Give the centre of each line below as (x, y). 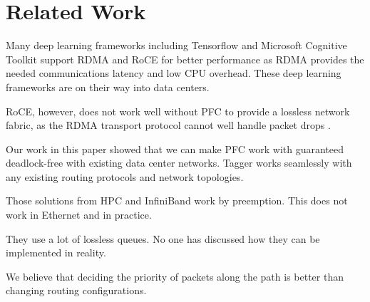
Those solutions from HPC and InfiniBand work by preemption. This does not (177, 201)
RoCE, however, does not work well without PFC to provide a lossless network (178, 111)
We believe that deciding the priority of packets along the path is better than (175, 276)
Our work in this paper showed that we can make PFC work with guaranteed (175, 149)
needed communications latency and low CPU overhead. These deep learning (174, 73)
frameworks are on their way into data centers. (108, 87)
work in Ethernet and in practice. (79, 215)
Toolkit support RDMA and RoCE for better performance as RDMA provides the (185, 59)
